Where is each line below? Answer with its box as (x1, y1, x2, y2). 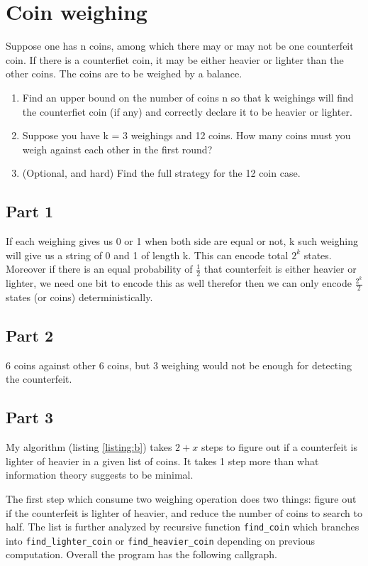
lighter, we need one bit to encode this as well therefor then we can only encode (6, 276, 352, 290)
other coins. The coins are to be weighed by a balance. (6, 66, 242, 81)
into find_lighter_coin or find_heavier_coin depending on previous (6, 533, 316, 548)
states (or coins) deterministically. (6, 290, 153, 304)
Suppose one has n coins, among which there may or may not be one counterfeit (6, 38, 354, 53)
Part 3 (6, 406, 54, 428)
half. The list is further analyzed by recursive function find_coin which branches (6, 519, 359, 534)
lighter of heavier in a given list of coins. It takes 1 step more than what (6, 453, 319, 468)
